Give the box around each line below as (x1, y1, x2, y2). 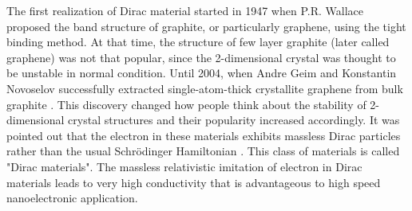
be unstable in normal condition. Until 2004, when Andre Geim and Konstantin (6, 64, 397, 81)
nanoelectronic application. (6, 190, 138, 206)
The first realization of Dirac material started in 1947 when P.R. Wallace (6, 2, 363, 18)
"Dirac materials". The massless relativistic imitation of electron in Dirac (6, 158, 362, 174)
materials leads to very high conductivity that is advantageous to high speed (6, 174, 381, 190)
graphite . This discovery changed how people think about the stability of (6, 96, 366, 112)
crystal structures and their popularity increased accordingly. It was (68, 111, 400, 128)
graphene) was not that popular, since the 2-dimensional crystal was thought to (6, 49, 396, 65)
